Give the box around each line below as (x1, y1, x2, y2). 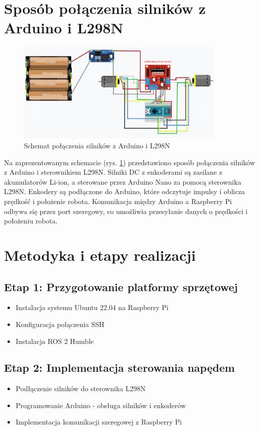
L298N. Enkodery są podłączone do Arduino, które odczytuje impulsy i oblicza (4, 186, 245, 197)
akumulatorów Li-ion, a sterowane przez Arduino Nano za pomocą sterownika (4, 176, 242, 187)
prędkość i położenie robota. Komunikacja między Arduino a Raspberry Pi (4, 196, 232, 206)
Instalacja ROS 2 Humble (15, 335, 94, 346)
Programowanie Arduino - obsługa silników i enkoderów (15, 400, 186, 410)
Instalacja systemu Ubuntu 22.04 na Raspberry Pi (15, 302, 169, 313)
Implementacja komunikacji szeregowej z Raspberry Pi (15, 417, 182, 427)
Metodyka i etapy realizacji (4, 244, 196, 265)
